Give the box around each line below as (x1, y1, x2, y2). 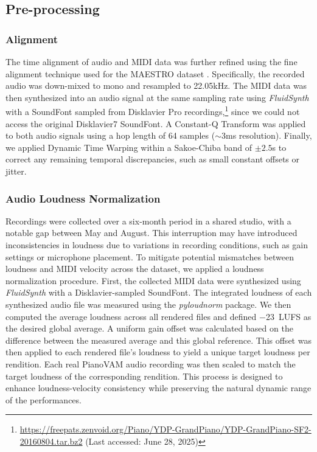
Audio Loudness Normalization (5, 190, 161, 206)
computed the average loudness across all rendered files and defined (5, 310, 257, 322)
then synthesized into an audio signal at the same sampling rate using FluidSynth (5, 91, 309, 103)
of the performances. (5, 393, 82, 406)
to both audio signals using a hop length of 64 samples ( (5, 129, 215, 142)
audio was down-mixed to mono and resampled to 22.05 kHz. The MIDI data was (5, 79, 307, 92)
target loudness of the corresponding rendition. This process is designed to (5, 369, 283, 382)
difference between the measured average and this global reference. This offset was (5, 333, 312, 346)
